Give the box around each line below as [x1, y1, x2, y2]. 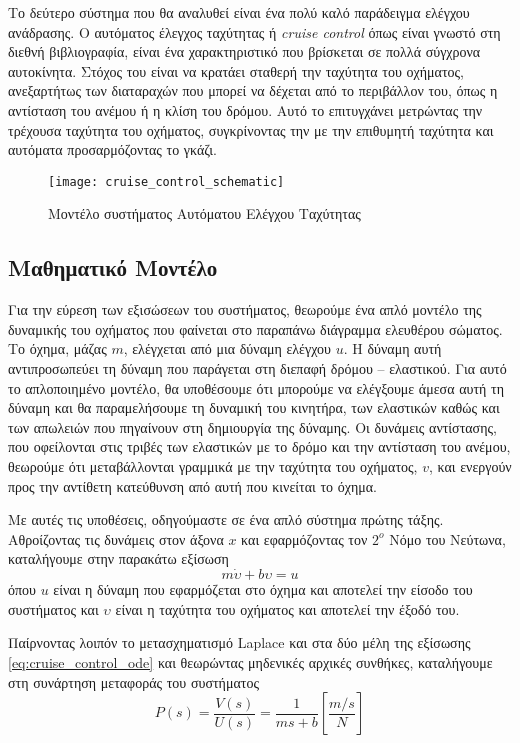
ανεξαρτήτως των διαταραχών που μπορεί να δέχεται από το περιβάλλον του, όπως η [8, 80, 498, 101]
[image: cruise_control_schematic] [48, 174, 285, 189]
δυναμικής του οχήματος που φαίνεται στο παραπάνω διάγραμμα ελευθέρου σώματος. [8, 318, 503, 339]
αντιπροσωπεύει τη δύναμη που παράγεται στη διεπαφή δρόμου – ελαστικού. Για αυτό [8, 357, 507, 378]
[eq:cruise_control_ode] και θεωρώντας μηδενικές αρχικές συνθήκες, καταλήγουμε [8, 651, 493, 672]
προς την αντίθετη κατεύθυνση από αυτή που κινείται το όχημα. [8, 475, 377, 496]
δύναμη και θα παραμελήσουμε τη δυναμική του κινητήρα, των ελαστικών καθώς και [8, 397, 500, 418]
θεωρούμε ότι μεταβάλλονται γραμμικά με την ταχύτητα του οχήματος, [8, 455, 418, 476]
